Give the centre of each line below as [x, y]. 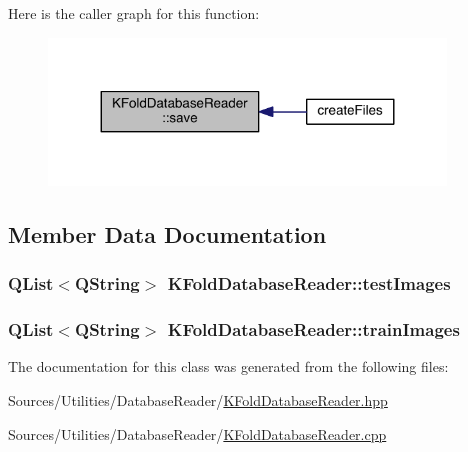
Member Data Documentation [167, 234]
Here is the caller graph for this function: [134, 13]
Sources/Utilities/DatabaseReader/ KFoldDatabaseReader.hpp [198, 400]
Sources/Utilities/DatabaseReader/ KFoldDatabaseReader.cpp [197, 433]
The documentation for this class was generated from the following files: [228, 366]
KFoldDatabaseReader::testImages [309, 283]
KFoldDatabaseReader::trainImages [313, 329]
